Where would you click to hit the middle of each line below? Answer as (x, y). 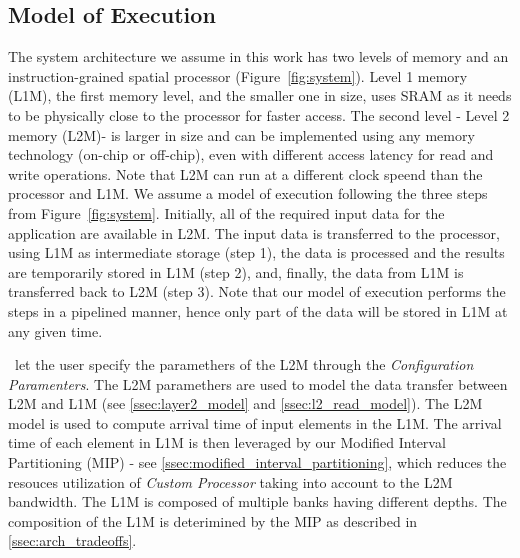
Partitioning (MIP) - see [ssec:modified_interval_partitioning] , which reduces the (257, 462)
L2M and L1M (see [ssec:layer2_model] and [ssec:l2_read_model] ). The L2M (245, 403)
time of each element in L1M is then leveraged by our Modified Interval (227, 442)
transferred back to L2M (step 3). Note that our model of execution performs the (257, 291)
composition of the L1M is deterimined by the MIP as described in (213, 520)
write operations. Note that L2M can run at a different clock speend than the (245, 173)
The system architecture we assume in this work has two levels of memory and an (258, 56)
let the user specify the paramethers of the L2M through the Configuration (244, 364)
